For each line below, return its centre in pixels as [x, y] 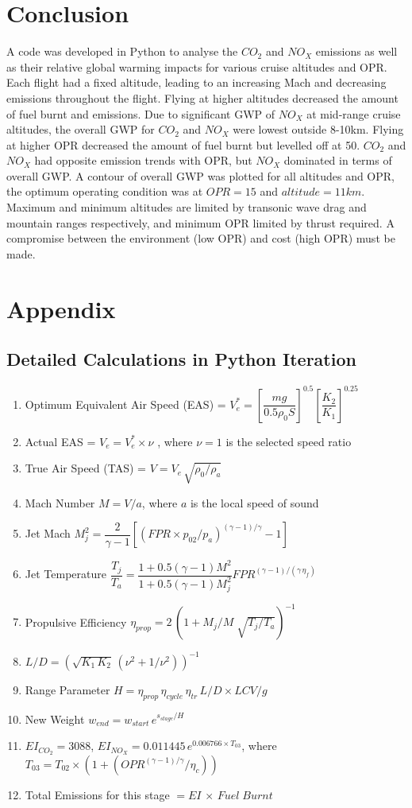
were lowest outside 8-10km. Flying [318, 129]
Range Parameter [67, 689]
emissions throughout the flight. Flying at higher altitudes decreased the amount [202, 97]
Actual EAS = [60, 441]
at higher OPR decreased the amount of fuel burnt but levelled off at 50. [183, 144]
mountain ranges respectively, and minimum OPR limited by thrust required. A [200, 222]
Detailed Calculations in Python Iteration [181, 359]
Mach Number [60, 502]
